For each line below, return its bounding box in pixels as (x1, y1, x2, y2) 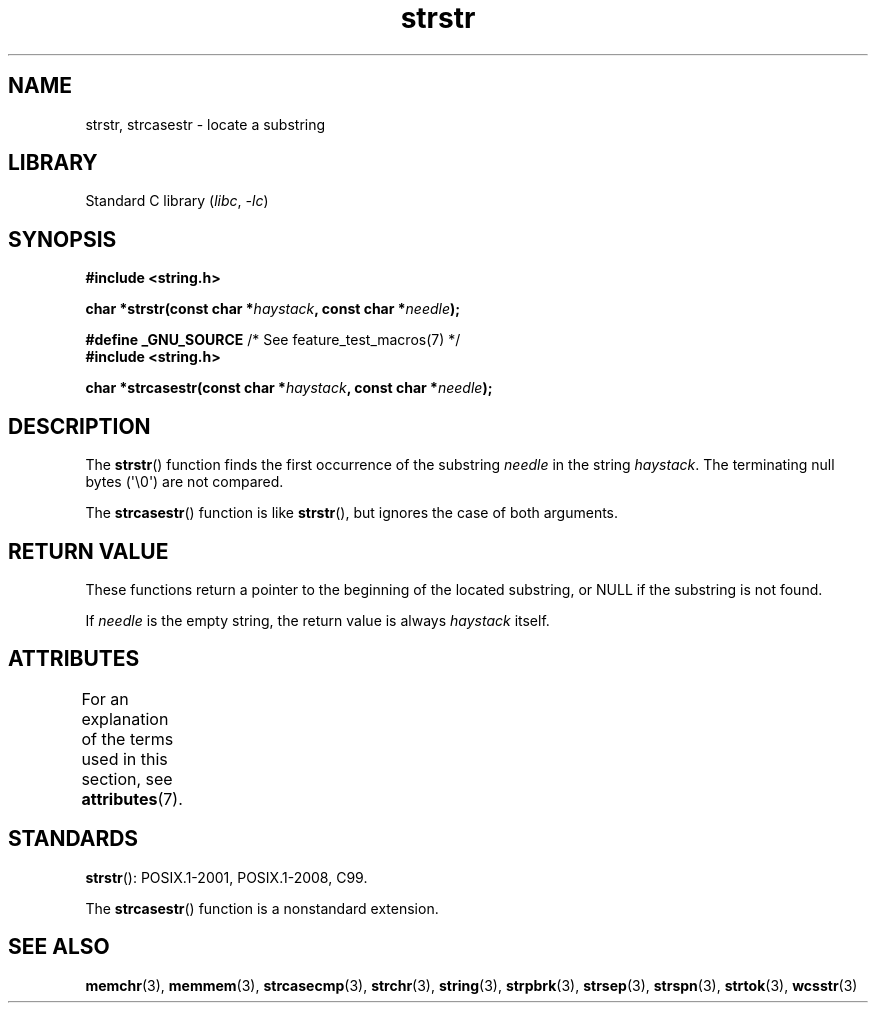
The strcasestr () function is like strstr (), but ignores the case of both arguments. (85, 504, 619, 522)
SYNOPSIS (8, 226, 117, 252)
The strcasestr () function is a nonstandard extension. (85, 899, 439, 917)
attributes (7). (81, 788, 183, 809)
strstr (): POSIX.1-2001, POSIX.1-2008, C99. (85, 868, 368, 886)
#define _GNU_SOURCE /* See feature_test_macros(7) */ (85, 331, 461, 349)
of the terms (81, 728, 174, 749)
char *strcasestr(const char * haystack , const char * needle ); (85, 379, 493, 397)
